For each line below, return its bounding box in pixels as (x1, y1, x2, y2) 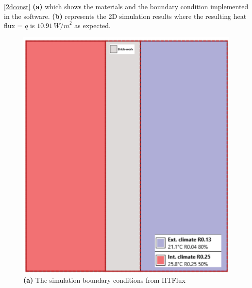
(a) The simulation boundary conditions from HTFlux (23, 275, 185, 285)
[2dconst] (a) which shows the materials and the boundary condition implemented (4, 1, 249, 11)
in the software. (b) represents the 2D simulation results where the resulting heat (4, 11, 247, 21)
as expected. (74, 20, 111, 30)
